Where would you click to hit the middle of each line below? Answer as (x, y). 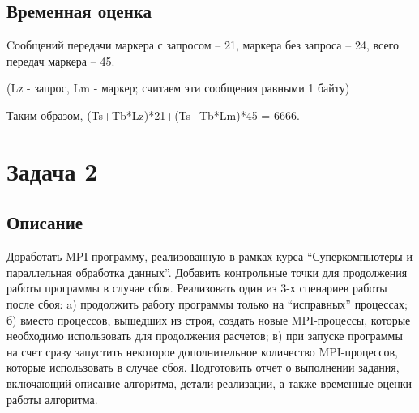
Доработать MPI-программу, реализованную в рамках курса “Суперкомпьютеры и (209, 256)
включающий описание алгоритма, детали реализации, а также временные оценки (209, 383)
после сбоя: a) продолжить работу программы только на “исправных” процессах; (207, 303)
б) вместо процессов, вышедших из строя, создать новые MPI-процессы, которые (209, 319)
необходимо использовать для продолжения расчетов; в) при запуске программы (205, 336)
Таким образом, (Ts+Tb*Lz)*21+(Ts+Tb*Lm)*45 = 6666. (153, 115)
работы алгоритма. (52, 399)
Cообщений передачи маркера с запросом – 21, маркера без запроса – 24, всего (203, 45)
